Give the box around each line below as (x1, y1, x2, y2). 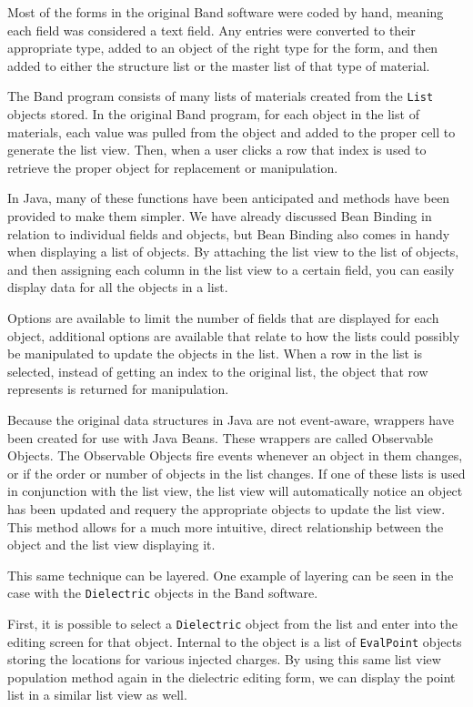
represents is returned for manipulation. (7, 379, 229, 399)
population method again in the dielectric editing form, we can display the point (7, 667, 456, 686)
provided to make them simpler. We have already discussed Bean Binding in (7, 207, 432, 225)
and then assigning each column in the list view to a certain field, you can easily (7, 259, 455, 278)
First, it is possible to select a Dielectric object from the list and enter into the (7, 613, 458, 632)
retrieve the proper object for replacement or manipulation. (7, 157, 338, 177)
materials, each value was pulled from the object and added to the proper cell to (7, 122, 456, 141)
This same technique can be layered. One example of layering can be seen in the (7, 565, 454, 584)
